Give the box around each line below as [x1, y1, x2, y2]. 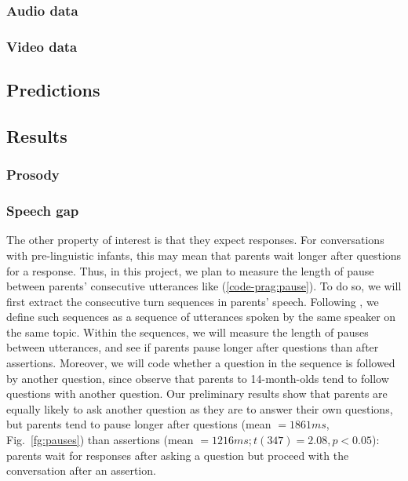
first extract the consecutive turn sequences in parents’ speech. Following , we [6, 293, 379, 309]
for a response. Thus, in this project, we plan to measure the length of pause [6, 262, 374, 279]
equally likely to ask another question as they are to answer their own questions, [6, 400, 393, 417]
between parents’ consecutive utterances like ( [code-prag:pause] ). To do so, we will [6, 278, 402, 294]
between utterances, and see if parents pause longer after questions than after [6, 339, 379, 355]
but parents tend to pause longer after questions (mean [6, 416, 271, 432]
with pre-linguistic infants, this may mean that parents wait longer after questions [6, 246, 402, 263]
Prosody [6, 165, 60, 184]
